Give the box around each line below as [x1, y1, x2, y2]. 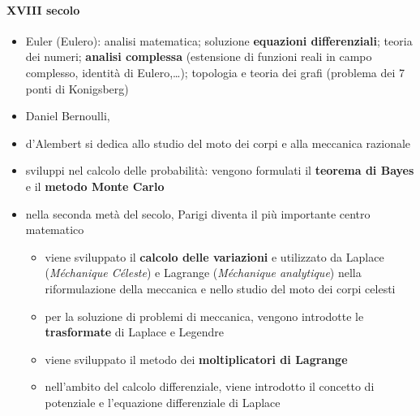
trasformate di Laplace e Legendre [45, 323, 225, 340]
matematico [25, 221, 84, 238]
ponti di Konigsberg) [25, 80, 129, 97]
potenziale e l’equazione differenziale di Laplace [45, 393, 281, 410]
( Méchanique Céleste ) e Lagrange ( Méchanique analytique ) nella [45, 264, 362, 281]
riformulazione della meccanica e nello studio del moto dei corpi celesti [45, 279, 396, 297]
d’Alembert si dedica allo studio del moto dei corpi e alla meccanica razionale [25, 134, 411, 151]
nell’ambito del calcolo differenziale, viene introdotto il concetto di [45, 378, 375, 395]
